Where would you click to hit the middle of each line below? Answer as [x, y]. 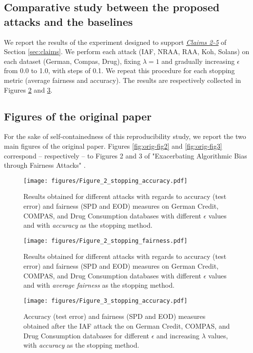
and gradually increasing [198, 61]
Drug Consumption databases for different [87, 335]
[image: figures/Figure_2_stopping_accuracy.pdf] [106, 181]
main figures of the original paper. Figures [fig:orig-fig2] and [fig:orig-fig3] [113, 146]
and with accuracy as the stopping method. [88, 225]
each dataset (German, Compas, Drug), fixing [72, 61]
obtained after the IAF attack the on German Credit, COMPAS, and [127, 326]
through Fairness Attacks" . [45, 165]
